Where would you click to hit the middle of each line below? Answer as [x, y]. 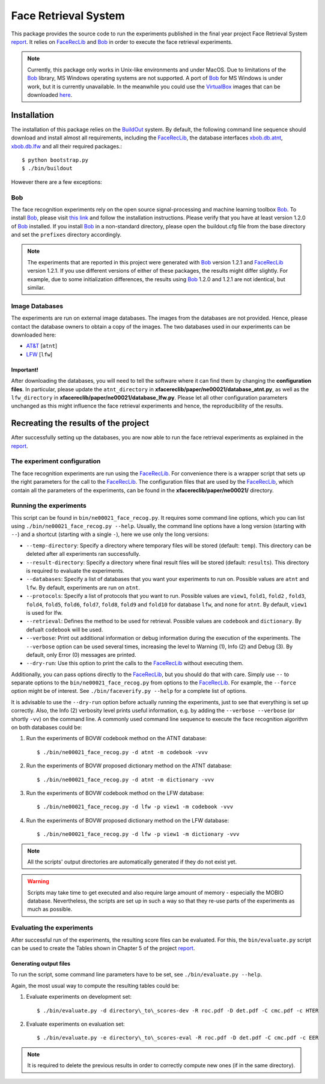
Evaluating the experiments [52, 928]
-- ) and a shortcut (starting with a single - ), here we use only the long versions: [110, 534]
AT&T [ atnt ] [42, 346]
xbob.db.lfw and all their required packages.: [67, 146]
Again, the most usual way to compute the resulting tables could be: [95, 985]
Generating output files [41, 964]
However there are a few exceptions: [56, 182]
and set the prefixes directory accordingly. [66, 235]
